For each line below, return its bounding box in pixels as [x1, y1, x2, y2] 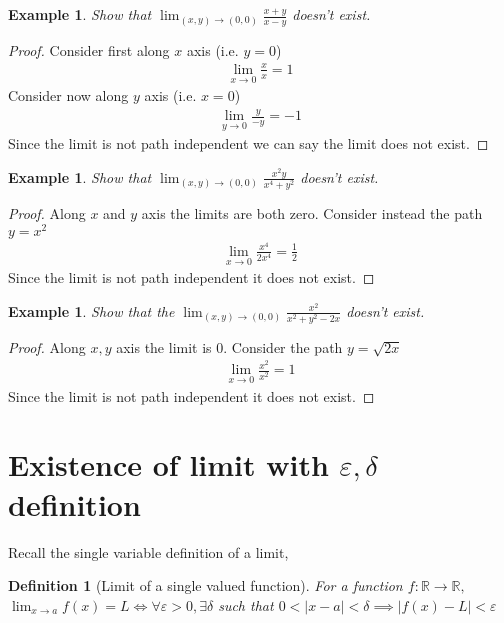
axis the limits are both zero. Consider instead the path [141, 203, 483, 224]
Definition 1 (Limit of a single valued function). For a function [8, 575, 403, 596]
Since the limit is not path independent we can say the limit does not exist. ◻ [8, 133, 489, 154]
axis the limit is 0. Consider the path [116, 336, 343, 357]
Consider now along [8, 85, 129, 106]
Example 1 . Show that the [8, 300, 175, 321]
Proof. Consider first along [8, 39, 170, 60]
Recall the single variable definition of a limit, [8, 541, 289, 562]
